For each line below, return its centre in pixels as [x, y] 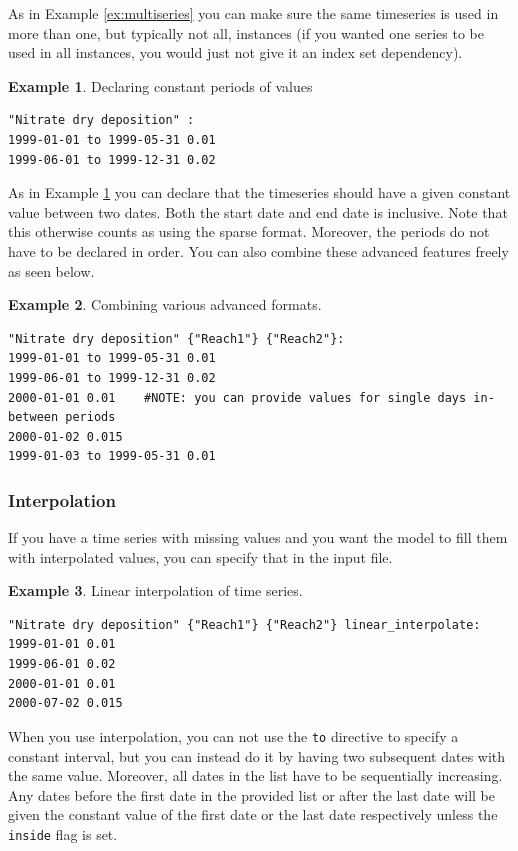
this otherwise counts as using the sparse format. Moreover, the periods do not [249, 231]
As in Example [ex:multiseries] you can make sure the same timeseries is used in [253, 13]
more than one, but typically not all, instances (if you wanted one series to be [246, 32]
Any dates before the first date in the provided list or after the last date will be [252, 794]
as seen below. [51, 270]
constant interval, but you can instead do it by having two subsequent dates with [257, 755]
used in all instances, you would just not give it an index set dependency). [235, 52]
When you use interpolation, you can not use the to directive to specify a [233, 735]
